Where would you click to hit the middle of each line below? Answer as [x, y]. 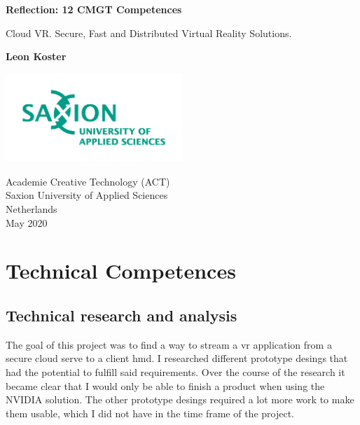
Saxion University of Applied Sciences [87, 195]
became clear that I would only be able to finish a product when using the [165, 385]
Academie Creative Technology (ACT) [88, 181]
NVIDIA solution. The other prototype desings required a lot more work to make [180, 399]
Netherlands [32, 209]
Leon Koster [36, 56]
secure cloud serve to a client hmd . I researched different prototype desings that [177, 358]
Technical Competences [121, 271]
